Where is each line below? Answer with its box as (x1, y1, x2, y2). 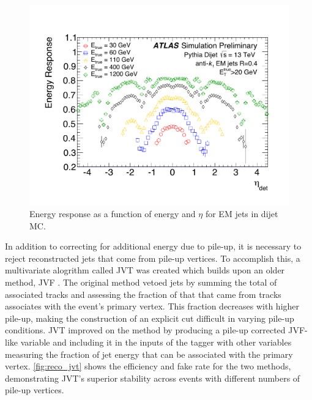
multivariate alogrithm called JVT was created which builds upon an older (5, 264, 285, 276)
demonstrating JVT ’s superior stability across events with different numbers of (5, 371, 300, 384)
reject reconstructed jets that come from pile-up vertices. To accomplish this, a (5, 251, 300, 264)
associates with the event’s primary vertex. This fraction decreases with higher (5, 300, 300, 313)
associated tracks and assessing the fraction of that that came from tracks (5, 287, 281, 300)
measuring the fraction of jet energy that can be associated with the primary (5, 347, 293, 360)
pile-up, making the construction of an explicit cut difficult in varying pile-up (5, 311, 294, 324)
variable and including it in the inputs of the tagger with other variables (20, 336, 292, 349)
